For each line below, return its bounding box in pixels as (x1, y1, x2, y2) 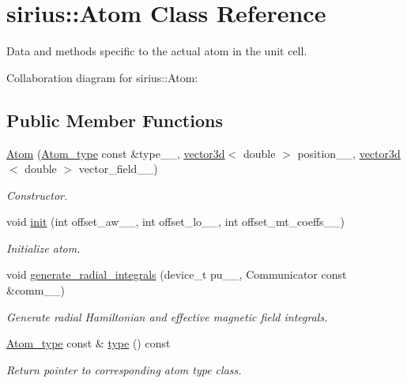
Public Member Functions (6, 107, 223, 132)
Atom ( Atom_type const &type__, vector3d (6, 145, 225, 161)
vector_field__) (78, 160, 158, 177)
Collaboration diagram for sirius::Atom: (6, 69, 198, 85)
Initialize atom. (6, 239, 81, 256)
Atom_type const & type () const (6, 335, 171, 351)
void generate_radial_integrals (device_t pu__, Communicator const (6, 266, 347, 283)
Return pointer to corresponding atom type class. (6, 361, 242, 377)
